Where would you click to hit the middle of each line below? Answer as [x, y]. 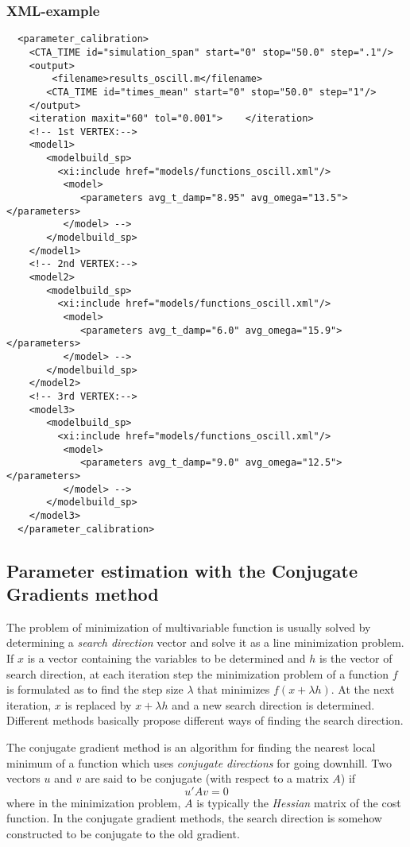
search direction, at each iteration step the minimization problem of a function [197, 673]
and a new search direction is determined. [273, 704]
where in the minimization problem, [94, 802]
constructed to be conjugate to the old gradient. [123, 833]
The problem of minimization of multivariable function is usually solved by [189, 627]
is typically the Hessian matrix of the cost [299, 802]
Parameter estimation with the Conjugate [182, 570]
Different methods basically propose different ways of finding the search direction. [205, 720]
